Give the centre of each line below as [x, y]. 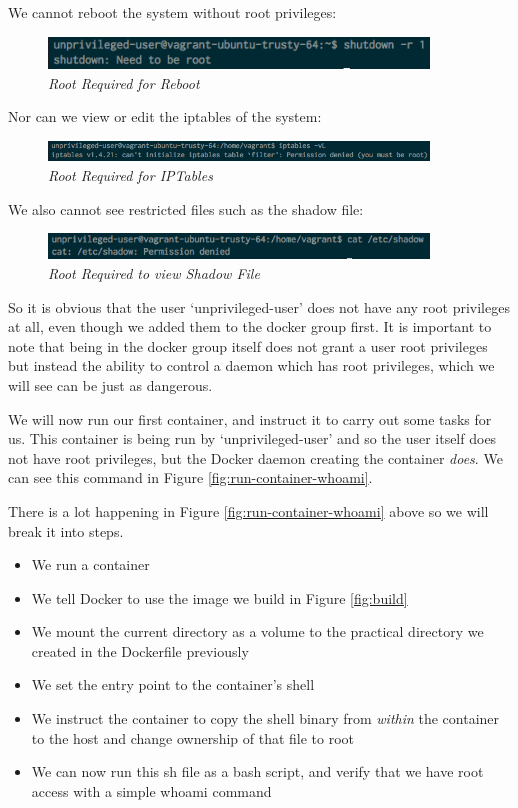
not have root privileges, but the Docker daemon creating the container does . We [255, 457]
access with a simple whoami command [151, 790]
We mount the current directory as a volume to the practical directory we [257, 631]
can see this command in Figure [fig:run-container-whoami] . [190, 477]
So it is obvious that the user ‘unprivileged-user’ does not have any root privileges [259, 306]
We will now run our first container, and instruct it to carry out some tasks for [250, 418]
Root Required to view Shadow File [154, 272]
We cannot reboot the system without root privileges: [172, 12]
